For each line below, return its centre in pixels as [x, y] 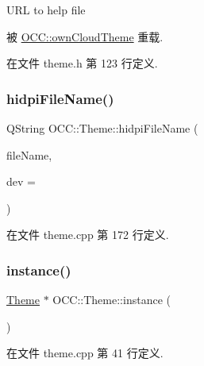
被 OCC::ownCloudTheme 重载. [85, 36]
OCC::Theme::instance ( [112, 300]
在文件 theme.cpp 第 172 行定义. [88, 235]
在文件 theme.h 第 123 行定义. [82, 63]
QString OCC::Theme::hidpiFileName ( [102, 128]
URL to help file [46, 10]
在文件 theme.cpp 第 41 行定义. [85, 353]
